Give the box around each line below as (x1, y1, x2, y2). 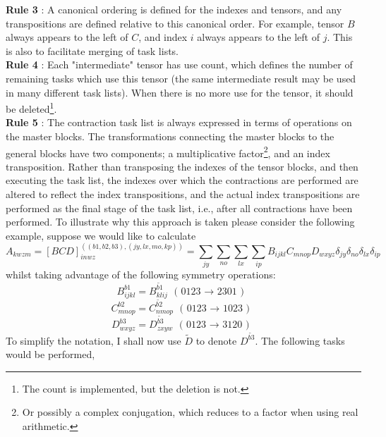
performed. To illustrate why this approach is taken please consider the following (6, 214, 355, 229)
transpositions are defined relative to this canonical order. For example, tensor (6, 16, 344, 30)
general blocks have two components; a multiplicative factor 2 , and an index (6, 143, 330, 160)
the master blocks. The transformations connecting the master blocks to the (6, 129, 334, 143)
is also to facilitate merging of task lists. (6, 43, 179, 58)
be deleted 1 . (6, 99, 57, 116)
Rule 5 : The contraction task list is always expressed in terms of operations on (6, 115, 352, 130)
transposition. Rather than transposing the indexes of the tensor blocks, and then (6, 159, 358, 173)
